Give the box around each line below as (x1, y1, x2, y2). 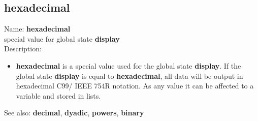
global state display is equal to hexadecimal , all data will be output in (16, 70, 243, 81)
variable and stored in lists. (16, 90, 101, 101)
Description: (4, 43, 42, 54)
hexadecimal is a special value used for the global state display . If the (16, 60, 241, 71)
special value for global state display (4, 33, 120, 44)
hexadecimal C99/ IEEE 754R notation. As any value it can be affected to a (16, 80, 254, 91)
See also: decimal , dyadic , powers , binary (4, 107, 144, 118)
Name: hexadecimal (4, 23, 71, 34)
